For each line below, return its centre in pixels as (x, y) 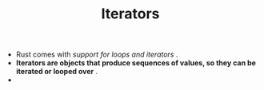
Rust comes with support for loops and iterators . (97, 55)
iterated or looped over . (57, 72)
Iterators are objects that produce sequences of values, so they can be (136, 63)
